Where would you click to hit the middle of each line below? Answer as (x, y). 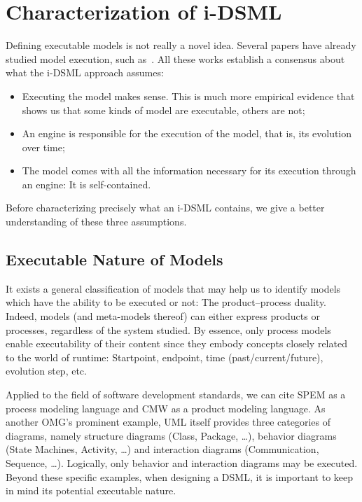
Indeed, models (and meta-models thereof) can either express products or (163, 316)
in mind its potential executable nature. (91, 490)
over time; (43, 147)
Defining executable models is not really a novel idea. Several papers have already (181, 45)
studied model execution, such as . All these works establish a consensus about (175, 58)
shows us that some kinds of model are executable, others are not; (163, 110)
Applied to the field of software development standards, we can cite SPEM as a (176, 395)
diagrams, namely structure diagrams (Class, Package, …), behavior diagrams (171, 435)
